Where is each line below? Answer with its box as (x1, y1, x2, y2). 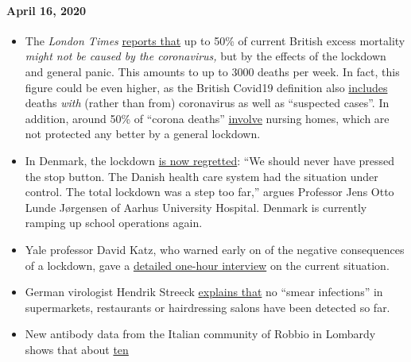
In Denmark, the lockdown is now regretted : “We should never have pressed (25, 152, 395, 168)
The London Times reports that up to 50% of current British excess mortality (25, 32, 405, 48)
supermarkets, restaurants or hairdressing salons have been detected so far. (25, 298, 390, 315)
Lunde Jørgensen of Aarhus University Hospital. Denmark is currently (25, 198, 367, 215)
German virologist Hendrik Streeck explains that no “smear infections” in (25, 283, 383, 300)
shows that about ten (25, 341, 129, 357)
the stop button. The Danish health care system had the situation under (25, 168, 378, 184)
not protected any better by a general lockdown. (25, 125, 261, 142)
